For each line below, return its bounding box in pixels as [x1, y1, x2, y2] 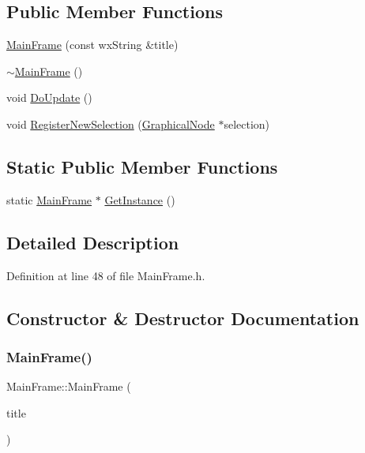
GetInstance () [104, 191, 175, 208]
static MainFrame [6, 191, 92, 208]
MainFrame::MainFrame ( [6, 378, 131, 395]
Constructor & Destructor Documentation [6, 305, 359, 330]
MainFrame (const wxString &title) [6, 36, 179, 53]
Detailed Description [6, 230, 179, 254]
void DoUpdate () [6, 89, 92, 106]
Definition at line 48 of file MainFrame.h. [6, 267, 205, 283]
